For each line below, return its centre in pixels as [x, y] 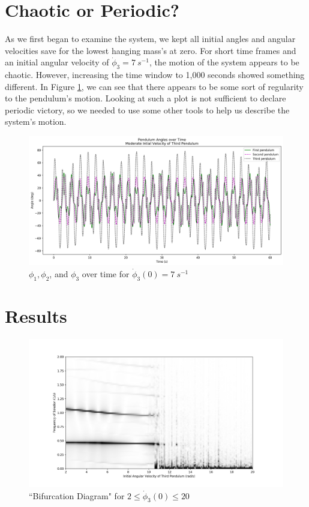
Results [36, 315]
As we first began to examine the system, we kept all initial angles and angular [150, 39]
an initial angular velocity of [57, 62]
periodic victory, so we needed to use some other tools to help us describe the [147, 109]
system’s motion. [36, 121]
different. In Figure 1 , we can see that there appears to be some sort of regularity [154, 86]
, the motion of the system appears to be [224, 62]
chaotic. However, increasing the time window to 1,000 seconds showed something [155, 75]
